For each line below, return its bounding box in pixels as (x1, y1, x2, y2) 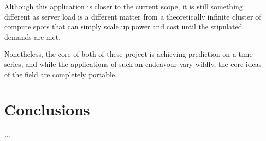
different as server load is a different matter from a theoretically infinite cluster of (4, 11, 261, 22)
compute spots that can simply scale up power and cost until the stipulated (4, 21, 242, 32)
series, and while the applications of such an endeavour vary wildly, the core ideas (4, 58, 262, 69)
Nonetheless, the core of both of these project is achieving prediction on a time (4, 48, 253, 59)
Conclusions (4, 99, 90, 120)
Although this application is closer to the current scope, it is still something (4, 1, 243, 11)
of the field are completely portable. (4, 68, 117, 79)
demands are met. (4, 31, 60, 42)
